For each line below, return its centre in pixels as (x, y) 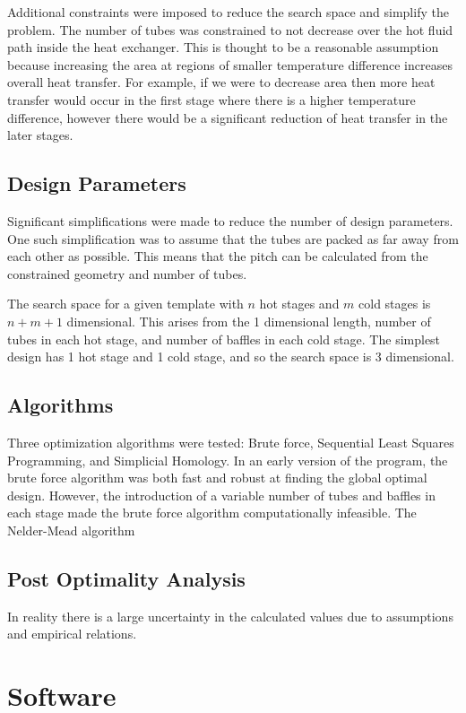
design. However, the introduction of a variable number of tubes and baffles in (221, 495)
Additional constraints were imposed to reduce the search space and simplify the (228, 12)
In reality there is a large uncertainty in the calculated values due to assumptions (230, 616)
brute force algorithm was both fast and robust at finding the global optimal (217, 478)
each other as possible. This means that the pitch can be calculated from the (218, 256)
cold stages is (395, 304)
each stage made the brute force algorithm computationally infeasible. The (212, 513)
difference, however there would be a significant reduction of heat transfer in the (228, 117)
